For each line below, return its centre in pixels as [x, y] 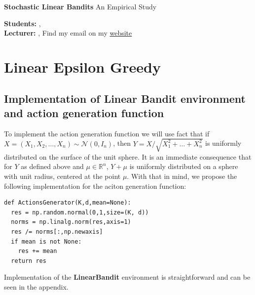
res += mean [37, 251]
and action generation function [84, 112]
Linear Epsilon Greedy [82, 66]
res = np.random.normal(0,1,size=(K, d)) [80, 212]
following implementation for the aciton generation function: [95, 186]
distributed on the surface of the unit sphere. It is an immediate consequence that [128, 156]
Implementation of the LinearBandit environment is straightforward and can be [127, 277]
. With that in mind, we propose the [182, 176]
